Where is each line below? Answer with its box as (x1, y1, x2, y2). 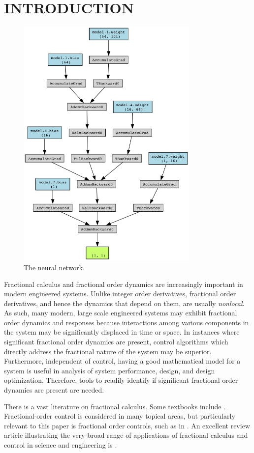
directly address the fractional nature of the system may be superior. (4, 346, 212, 356)
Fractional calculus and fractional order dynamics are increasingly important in (4, 279, 243, 289)
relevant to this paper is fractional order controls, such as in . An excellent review (4, 420, 250, 430)
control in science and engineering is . (4, 440, 117, 450)
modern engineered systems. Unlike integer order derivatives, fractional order (4, 288, 236, 299)
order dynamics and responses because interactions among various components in (4, 317, 249, 327)
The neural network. (24, 262, 85, 272)
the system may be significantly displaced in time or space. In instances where (4, 327, 240, 337)
